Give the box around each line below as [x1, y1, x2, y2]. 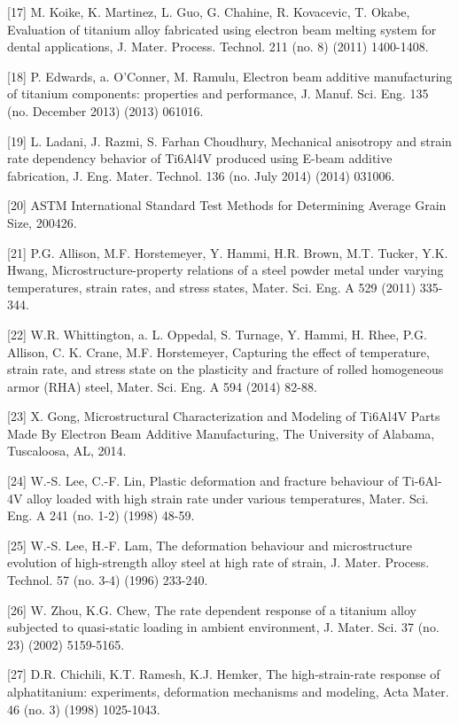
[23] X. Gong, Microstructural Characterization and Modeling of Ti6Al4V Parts [7, 407, 440, 425]
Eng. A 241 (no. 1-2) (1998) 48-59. [7, 506, 195, 525]
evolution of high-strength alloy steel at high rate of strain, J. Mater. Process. [7, 553, 430, 572]
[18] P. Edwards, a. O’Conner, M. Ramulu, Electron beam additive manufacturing [7, 66, 453, 85]
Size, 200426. [7, 213, 77, 231]
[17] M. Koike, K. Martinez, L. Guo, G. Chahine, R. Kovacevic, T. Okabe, [7, 3, 410, 20]
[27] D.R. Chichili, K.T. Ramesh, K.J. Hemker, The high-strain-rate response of [7, 665, 440, 683]
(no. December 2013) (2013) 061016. [7, 101, 204, 120]
